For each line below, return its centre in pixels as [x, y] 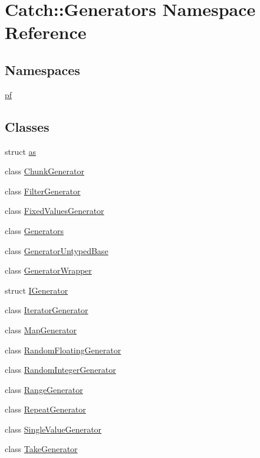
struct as [21, 151]
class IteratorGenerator [47, 310]
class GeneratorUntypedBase [57, 250]
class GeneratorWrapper [48, 270]
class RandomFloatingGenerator [63, 350]
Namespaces [42, 69]
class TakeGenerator [41, 449]
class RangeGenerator [44, 389]
